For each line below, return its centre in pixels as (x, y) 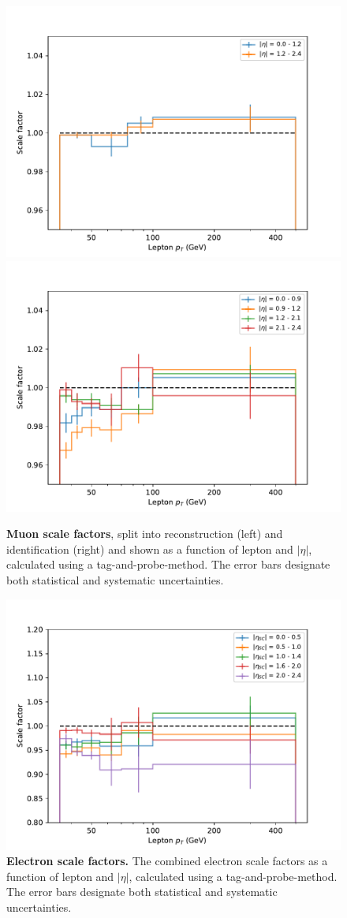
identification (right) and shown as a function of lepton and (150, 549)
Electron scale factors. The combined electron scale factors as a (167, 861)
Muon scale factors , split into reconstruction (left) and (145, 534)
